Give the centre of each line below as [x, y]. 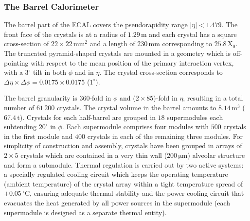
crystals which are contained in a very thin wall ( [94, 155]
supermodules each [195, 117]
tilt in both [50, 72]
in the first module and [38, 136]
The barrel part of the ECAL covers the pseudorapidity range [96, 25]
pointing [16, 62]
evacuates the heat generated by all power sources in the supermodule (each [117, 202]
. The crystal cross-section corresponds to [161, 72]
